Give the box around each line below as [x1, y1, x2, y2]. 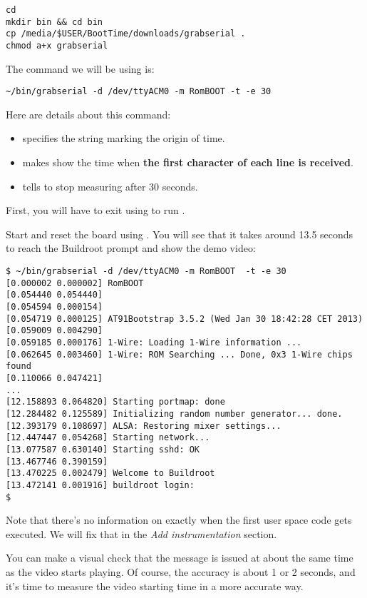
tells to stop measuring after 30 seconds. [22, 178, 198, 193]
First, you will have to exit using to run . [6, 203, 185, 218]
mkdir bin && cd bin [6, 16, 103, 27]
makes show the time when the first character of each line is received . [22, 155, 353, 170]
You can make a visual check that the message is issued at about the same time [6, 550, 353, 565]
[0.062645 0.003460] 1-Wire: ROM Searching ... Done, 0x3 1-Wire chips [6, 349, 353, 360]
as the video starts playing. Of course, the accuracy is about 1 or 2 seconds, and [6, 564, 356, 579]
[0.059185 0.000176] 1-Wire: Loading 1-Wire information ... [6, 337, 302, 348]
